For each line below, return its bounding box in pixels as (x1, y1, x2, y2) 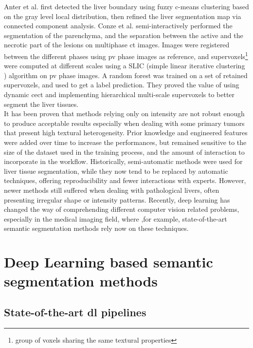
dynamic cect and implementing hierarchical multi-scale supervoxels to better (4, 89, 235, 99)
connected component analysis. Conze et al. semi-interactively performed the (4, 20, 233, 31)
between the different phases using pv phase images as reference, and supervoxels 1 (4, 49, 248, 61)
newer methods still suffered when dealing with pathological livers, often (4, 184, 219, 195)
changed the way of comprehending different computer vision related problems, (4, 204, 239, 214)
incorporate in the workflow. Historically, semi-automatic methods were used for (4, 156, 243, 166)
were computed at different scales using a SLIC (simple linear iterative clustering (4, 61, 245, 71)
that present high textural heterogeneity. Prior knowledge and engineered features (4, 127, 248, 138)
